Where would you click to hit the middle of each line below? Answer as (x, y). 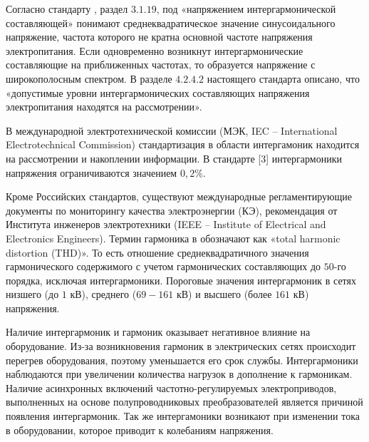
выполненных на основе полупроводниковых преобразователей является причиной (184, 402)
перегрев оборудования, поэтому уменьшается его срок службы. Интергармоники (182, 360)
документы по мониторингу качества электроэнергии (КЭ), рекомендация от (172, 210)
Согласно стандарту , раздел (67, 9)
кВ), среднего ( (103, 294)
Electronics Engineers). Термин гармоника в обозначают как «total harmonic (173, 238)
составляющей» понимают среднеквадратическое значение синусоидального (171, 22)
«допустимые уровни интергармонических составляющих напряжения (158, 92)
